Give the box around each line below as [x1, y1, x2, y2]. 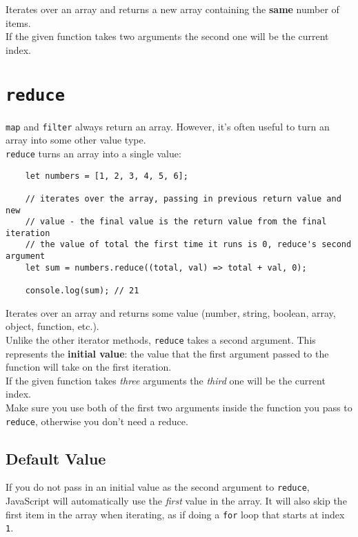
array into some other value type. [6, 133, 146, 147]
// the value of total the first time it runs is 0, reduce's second [25, 240, 352, 250]
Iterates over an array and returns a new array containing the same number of [6, 2, 339, 16]
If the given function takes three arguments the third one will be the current [6, 373, 326, 387]
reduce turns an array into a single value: [6, 146, 181, 160]
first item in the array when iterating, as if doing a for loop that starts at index [6, 507, 345, 521]
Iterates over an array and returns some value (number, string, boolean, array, [6, 305, 336, 320]
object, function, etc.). [6, 319, 99, 333]
